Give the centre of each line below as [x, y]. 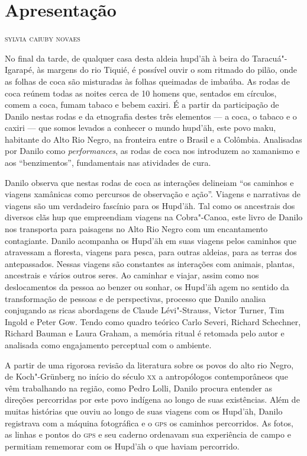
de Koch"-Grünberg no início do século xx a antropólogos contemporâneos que [146, 376]
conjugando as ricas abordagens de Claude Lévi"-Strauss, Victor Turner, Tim [145, 310]
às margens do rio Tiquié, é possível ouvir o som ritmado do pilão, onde [167, 70]
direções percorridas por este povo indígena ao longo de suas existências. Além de [152, 399]
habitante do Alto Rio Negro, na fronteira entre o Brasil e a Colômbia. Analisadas [153, 139]
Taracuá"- [269, 58]
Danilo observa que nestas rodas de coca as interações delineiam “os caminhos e [149, 182]
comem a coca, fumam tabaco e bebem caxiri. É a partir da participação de [142, 105]
